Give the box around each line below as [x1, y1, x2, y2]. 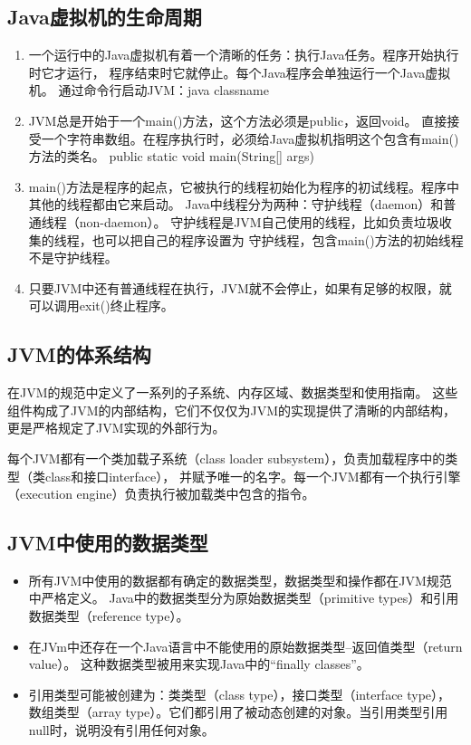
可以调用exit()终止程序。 [28, 296, 174, 315]
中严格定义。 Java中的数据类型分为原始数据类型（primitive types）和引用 [28, 588, 459, 607]
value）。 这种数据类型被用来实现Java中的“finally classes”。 [28, 654, 370, 673]
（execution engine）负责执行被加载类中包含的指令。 [7, 484, 315, 503]
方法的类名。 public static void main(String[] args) [28, 147, 315, 166]
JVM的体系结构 [7, 340, 151, 368]
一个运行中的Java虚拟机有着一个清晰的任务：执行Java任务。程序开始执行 [28, 45, 459, 64]
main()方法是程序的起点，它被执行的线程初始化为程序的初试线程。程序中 [28, 177, 460, 196]
